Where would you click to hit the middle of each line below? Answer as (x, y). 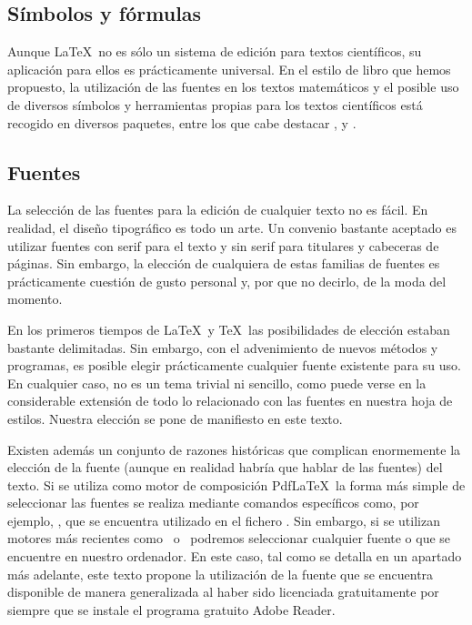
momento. (35, 299)
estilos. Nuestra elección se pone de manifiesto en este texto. (175, 418)
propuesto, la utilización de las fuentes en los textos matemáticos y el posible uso (233, 87)
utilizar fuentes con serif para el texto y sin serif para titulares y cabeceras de (223, 245)
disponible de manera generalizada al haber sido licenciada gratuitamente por (223, 592)
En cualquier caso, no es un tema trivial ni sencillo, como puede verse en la (217, 383)
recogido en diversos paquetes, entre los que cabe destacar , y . (182, 122)
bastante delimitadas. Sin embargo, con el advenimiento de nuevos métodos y (223, 347)
